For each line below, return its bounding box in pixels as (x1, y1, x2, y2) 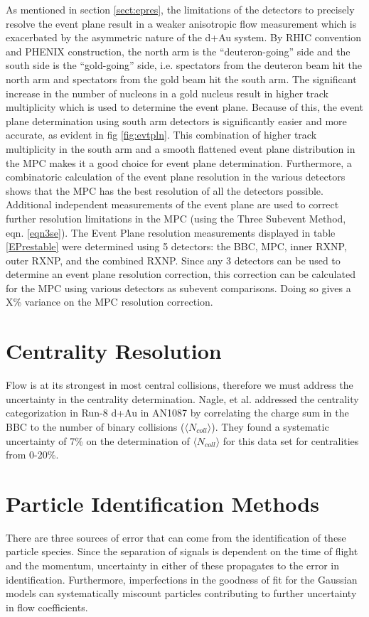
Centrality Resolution (6, 336, 222, 365)
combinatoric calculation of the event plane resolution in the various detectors (6, 169, 346, 184)
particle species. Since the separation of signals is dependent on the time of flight (6, 544, 358, 559)
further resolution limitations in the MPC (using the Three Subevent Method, (6, 210, 346, 225)
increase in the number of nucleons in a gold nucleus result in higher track (6, 85, 328, 100)
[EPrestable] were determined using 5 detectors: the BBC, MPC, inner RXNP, (6, 239, 347, 254)
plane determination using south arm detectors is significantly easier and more (6, 113, 347, 128)
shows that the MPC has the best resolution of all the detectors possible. (6, 183, 323, 198)
